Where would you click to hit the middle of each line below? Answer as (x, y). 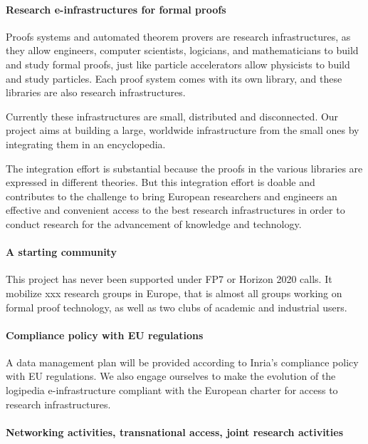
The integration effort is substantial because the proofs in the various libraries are (184, 168)
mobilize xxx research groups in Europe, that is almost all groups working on (174, 293)
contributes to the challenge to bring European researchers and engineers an (172, 196)
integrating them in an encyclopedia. (86, 144)
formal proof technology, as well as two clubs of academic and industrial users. (177, 307)
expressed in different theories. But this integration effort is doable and (161, 182)
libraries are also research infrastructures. (96, 92)
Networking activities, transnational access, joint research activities (175, 432)
